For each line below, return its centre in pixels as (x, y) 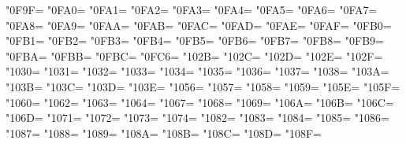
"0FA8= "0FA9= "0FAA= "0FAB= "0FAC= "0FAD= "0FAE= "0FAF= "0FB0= (199, 25)
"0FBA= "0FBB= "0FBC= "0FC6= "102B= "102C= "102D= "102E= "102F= (194, 55)
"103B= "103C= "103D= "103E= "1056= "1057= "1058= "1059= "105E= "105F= (203, 86)
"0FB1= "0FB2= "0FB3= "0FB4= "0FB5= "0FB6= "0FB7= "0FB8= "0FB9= (195, 41)
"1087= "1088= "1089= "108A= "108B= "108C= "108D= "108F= (164, 133)
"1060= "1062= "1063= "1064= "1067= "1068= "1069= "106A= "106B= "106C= (200, 102)
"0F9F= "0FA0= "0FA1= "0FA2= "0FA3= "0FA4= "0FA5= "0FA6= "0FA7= (192, 9)
